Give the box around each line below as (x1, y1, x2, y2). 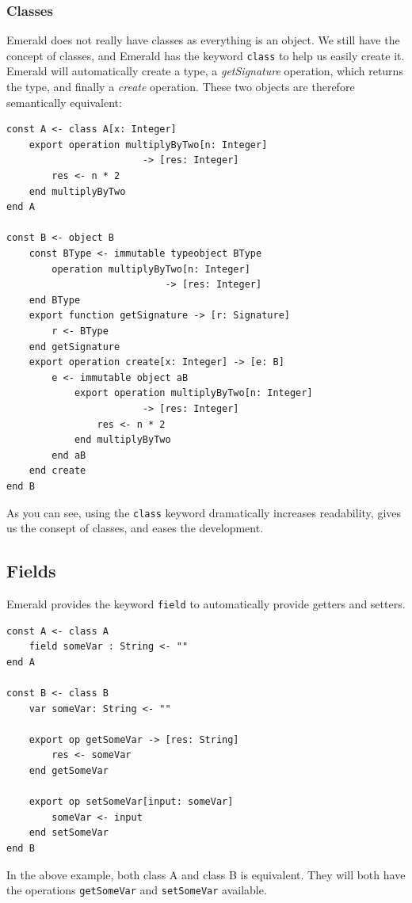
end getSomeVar (29, 764, 109, 776)
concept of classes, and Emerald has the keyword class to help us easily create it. (6, 47, 405, 63)
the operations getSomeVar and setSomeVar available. (6, 882, 267, 898)
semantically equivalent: (6, 93, 122, 110)
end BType (29, 294, 81, 306)
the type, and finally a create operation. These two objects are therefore (6, 78, 355, 95)
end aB (51, 449, 86, 461)
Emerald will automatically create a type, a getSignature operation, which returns (6, 63, 403, 79)
